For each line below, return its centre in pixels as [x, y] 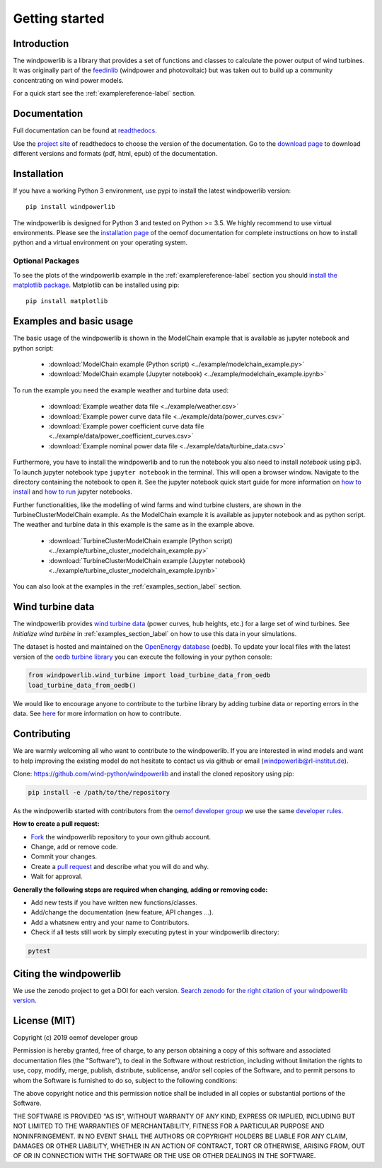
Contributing [42, 734]
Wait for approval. [57, 877]
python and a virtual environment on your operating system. [100, 243]
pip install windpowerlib [71, 207]
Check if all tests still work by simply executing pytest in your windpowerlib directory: [155, 932]
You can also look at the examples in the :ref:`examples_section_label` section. [127, 586]
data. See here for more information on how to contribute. [97, 714]
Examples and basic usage [73, 321]
